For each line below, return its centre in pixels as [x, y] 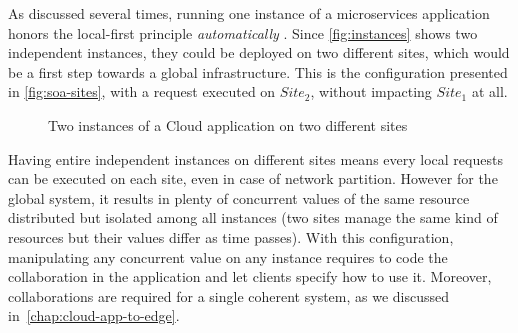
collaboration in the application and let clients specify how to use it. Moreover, [250, 276]
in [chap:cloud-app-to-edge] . [94, 315]
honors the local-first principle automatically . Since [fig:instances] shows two [243, 32]
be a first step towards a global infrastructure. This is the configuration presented [258, 71]
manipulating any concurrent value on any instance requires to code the [228, 256]
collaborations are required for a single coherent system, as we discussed [229, 295]
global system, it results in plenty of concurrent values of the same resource [239, 197]
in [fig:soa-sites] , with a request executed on [142, 91]
